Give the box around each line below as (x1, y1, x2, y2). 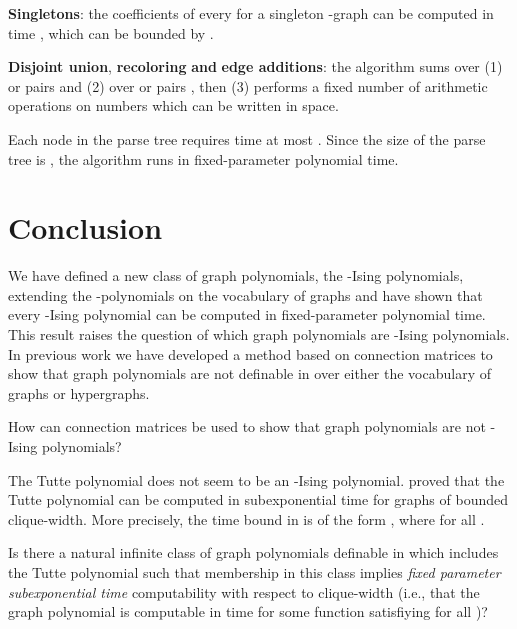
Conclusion (8, 207, 163, 248)
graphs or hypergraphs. (8, 382, 150, 403)
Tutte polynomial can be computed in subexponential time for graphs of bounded (8, 489, 509, 510)
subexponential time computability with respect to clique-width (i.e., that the (8, 581, 480, 602)
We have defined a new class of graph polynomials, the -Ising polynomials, (8, 265, 464, 286)
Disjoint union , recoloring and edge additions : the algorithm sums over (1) (8, 56, 503, 77)
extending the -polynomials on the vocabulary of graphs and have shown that (8, 284, 483, 305)
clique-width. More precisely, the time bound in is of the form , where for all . (8, 508, 485, 529)
